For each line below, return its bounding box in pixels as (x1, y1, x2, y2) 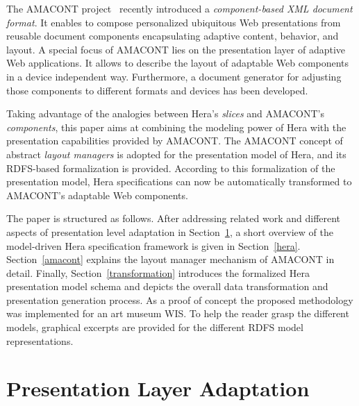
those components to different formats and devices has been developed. (6, 83, 308, 97)
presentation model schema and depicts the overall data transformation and (6, 279, 328, 294)
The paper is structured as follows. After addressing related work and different (6, 211, 341, 226)
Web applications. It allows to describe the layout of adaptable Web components (6, 56, 349, 70)
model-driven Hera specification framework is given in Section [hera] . (6, 238, 301, 253)
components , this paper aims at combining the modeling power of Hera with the (6, 119, 347, 134)
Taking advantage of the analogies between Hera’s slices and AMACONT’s (6, 106, 324, 121)
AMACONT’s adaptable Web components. (6, 187, 188, 202)
